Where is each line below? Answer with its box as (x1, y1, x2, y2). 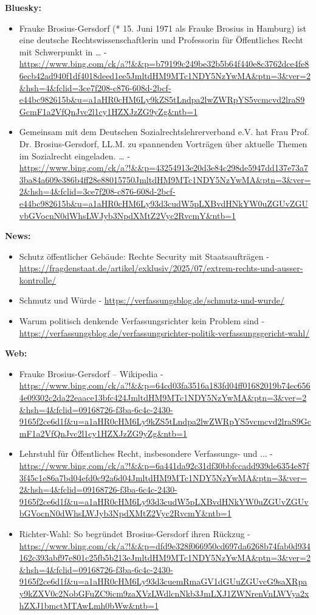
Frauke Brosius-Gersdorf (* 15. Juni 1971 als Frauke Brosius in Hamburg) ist (19, 21, 306, 34)
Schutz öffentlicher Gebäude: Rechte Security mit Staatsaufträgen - (19, 249, 269, 262)
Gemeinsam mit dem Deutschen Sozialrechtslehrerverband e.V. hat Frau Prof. (19, 125, 309, 138)
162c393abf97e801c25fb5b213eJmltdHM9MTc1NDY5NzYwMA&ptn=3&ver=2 (19, 551, 311, 564)
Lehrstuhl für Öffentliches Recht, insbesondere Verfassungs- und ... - (19, 447, 273, 460)
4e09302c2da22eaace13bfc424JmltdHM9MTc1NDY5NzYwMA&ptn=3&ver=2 (19, 391, 307, 404)
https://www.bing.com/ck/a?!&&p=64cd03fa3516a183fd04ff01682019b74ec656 (19, 379, 311, 392)
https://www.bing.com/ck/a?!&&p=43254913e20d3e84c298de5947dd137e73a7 (19, 161, 309, 174)
